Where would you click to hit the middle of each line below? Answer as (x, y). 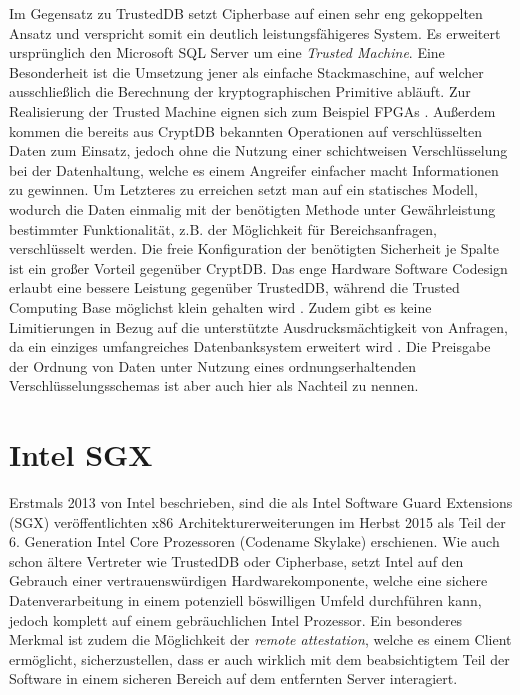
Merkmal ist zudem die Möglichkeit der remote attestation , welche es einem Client (260, 639)
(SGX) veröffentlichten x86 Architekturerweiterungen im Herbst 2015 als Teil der (257, 521)
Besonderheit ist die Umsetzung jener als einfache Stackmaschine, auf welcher (246, 71)
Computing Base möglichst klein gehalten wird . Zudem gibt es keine (220, 306)
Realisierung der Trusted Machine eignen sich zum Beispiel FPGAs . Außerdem (252, 110)
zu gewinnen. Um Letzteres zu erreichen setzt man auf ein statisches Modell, (243, 189)
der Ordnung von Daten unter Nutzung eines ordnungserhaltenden (212, 365)
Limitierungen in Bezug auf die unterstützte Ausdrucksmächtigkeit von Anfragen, (258, 326)
